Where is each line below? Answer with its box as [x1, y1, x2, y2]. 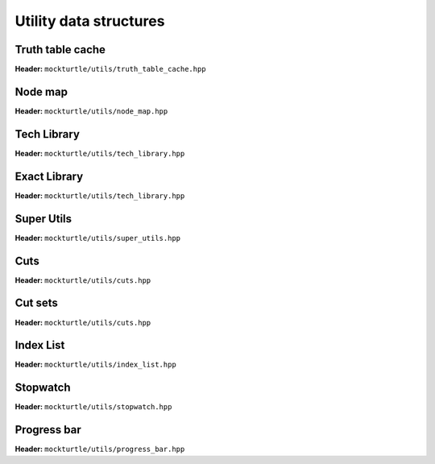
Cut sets [14, 296, 58, 310]
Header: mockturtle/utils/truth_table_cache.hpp [14, 64, 206, 74]
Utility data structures [14, 12, 165, 30]
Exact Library [14, 169, 84, 183]
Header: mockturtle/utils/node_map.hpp [14, 106, 168, 116]
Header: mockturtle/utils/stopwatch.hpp [14, 402, 172, 412]
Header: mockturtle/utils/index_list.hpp [14, 359, 176, 370]
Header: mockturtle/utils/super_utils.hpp [14, 233, 181, 242]
